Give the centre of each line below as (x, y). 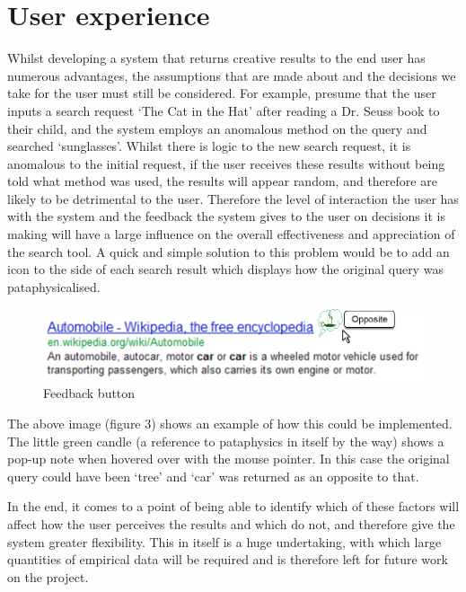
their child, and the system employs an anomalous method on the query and (217, 128)
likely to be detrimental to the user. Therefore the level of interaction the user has (233, 198)
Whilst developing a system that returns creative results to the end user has (216, 58)
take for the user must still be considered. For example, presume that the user (222, 93)
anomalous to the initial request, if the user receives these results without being (226, 163)
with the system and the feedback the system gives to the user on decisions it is (226, 216)
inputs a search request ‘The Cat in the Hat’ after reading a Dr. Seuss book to (224, 110)
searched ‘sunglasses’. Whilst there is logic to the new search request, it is (209, 146)
